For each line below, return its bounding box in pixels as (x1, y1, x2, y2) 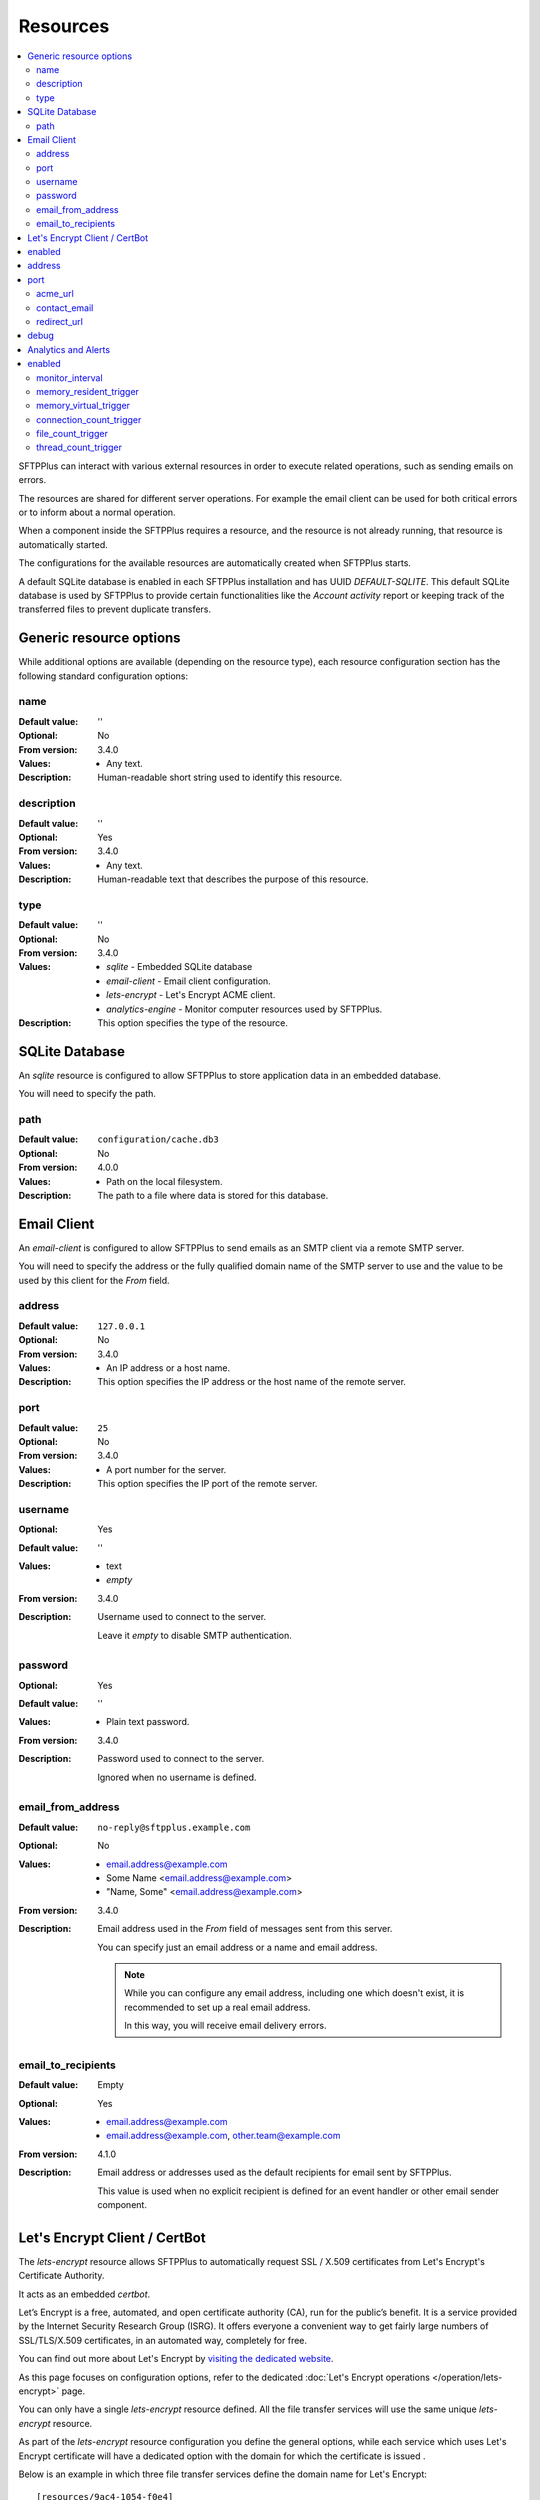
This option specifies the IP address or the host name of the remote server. (97, 1376, 407, 1388)
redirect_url (36, 315, 84, 327)
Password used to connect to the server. (97, 1753, 265, 1765)
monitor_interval (36, 371, 104, 384)
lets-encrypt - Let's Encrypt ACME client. (106, 989, 276, 1001)
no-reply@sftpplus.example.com (97, 1821, 251, 1833)
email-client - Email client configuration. (106, 975, 272, 987)
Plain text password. (106, 1716, 190, 1728)
